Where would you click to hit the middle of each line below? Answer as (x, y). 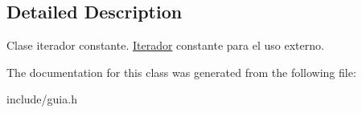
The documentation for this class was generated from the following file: (181, 72)
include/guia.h (42, 99)
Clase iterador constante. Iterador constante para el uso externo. (165, 45)
